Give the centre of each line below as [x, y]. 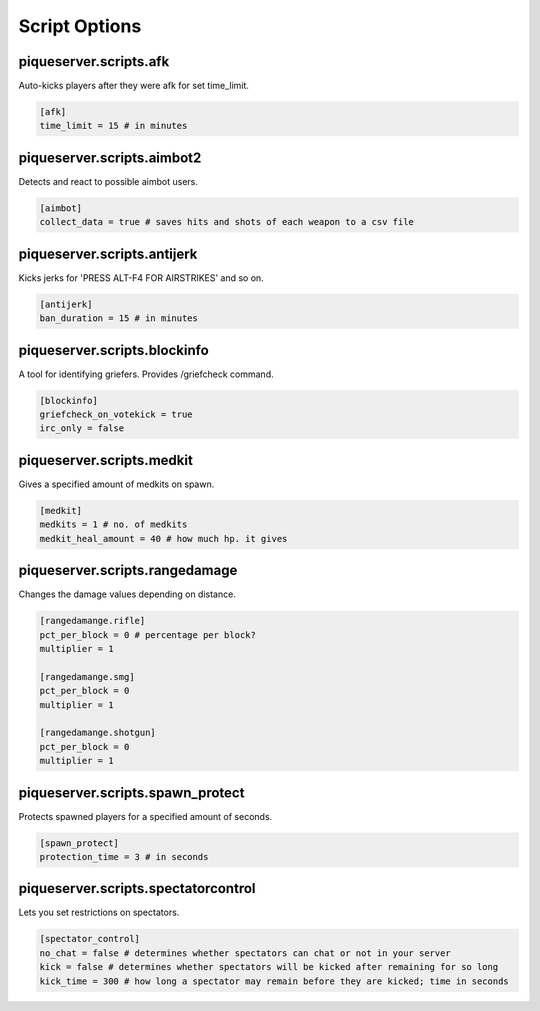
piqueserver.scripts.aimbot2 [110, 157]
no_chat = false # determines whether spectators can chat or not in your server [245, 953]
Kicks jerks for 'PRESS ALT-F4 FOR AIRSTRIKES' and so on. [141, 277]
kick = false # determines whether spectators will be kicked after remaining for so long [269, 967]
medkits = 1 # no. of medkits [113, 524]
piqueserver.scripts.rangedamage [128, 570]
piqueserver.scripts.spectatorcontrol [137, 888]
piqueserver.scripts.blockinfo [113, 350]
